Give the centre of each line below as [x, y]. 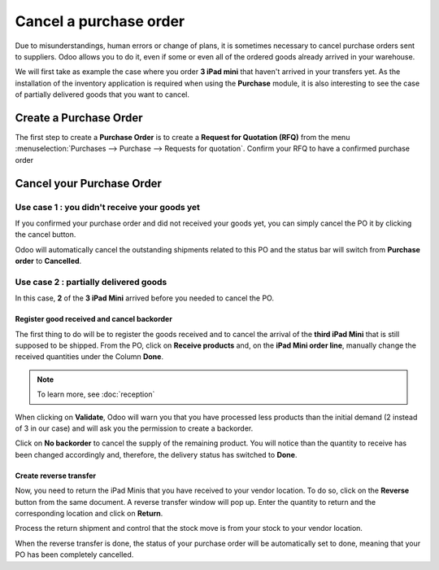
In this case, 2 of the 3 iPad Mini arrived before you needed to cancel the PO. [144, 298]
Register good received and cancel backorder [93, 319]
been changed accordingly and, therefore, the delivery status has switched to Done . [156, 454]
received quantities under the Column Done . [89, 357]
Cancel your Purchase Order [89, 183]
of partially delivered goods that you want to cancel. [102, 94]
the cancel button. [46, 235]
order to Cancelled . [48, 261]
